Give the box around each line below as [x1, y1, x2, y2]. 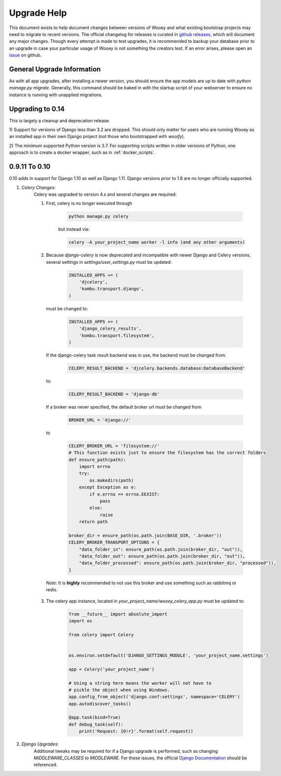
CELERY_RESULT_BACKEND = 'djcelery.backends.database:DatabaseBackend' [68, 365, 246, 371]
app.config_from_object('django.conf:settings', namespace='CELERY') [68, 694, 240, 700]
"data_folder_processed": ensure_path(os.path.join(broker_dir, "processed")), [79, 560, 277, 566]
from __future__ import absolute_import [68, 611, 167, 617]
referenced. [33, 762, 58, 768]
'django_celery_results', [79, 326, 142, 331]
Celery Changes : [21, 184, 56, 190]
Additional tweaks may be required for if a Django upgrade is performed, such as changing [33, 748, 219, 754]
